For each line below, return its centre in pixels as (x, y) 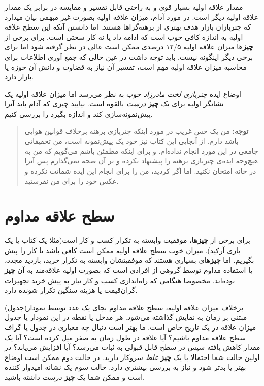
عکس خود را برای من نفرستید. (72, 181)
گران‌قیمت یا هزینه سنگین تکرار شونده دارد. (71, 290)
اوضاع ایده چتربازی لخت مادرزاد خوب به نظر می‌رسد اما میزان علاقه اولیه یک (123, 93)
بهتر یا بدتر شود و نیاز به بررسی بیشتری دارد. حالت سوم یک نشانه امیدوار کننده (125, 367)
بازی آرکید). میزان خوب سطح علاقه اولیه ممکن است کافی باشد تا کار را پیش (123, 250)
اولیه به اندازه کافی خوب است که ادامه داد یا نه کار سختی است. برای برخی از (124, 36)
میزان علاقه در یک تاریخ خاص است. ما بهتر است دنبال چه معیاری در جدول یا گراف (130, 327)
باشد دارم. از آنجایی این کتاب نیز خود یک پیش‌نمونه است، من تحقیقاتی (131, 141)
